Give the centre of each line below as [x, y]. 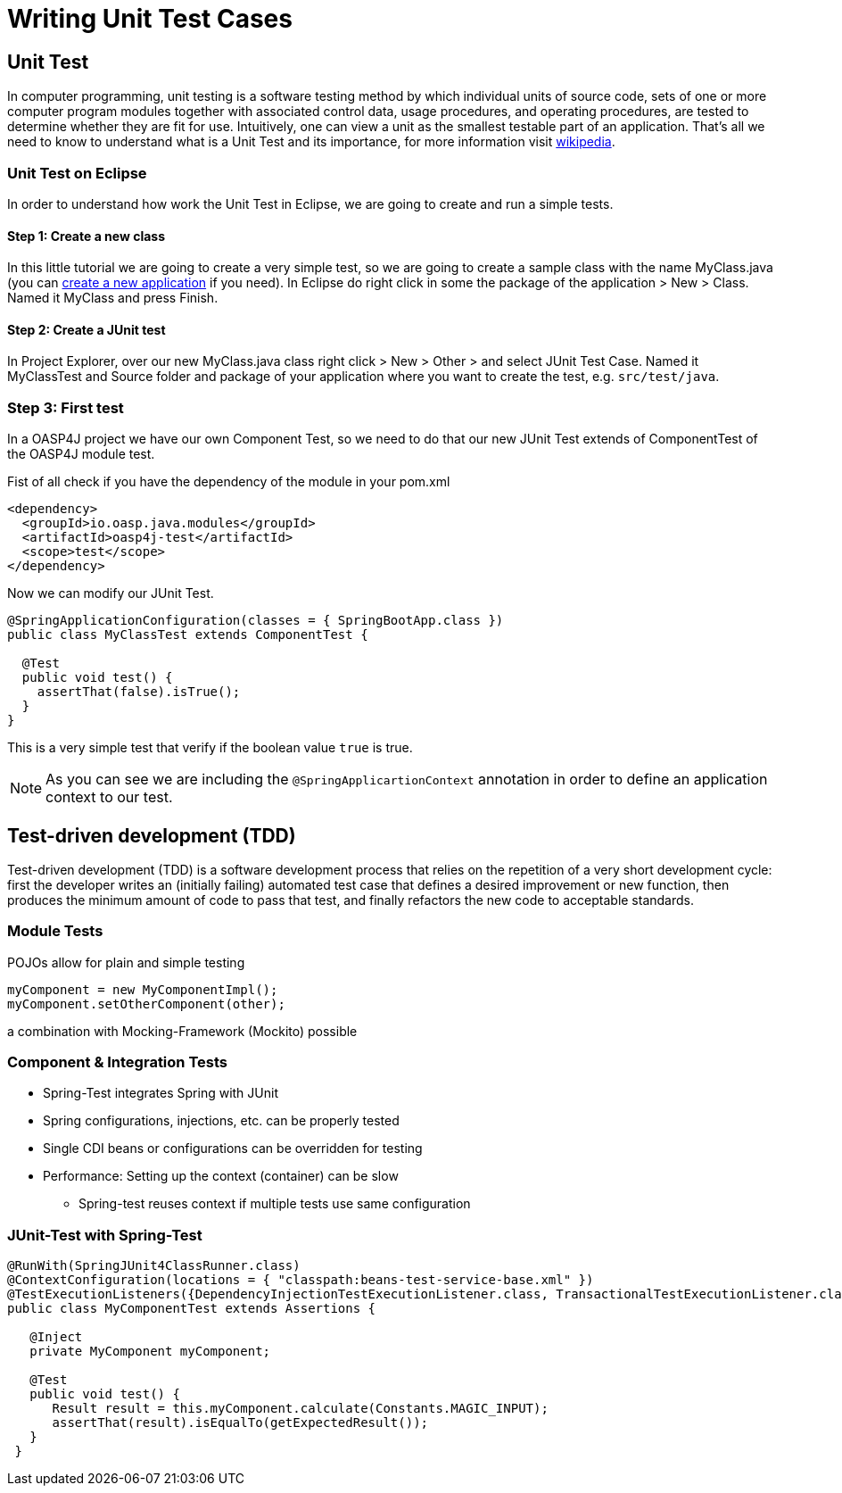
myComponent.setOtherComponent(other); [146, 1004]
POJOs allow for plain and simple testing [126, 962]
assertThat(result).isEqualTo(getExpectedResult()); [240, 1423]
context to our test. [109, 797]
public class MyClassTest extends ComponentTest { [188, 635]
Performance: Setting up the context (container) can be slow [221, 1176]
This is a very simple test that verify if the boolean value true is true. [210, 748]
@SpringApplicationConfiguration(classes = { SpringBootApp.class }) [256, 621]
